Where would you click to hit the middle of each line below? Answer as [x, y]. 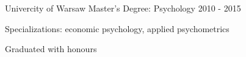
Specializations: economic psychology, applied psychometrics [117, 28]
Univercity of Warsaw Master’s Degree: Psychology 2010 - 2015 [123, 8]
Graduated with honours [51, 49]
